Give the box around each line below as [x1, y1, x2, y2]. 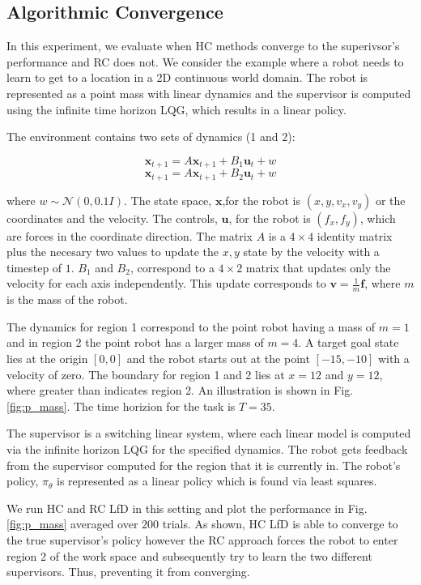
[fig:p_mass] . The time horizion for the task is [6, 397, 236, 414]
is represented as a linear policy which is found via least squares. [57, 472, 377, 489]
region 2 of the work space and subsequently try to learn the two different [6, 547, 372, 564]
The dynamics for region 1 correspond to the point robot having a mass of [6, 318, 376, 335]
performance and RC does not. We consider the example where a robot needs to [6, 53, 404, 70]
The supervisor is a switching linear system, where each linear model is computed [6, 425, 411, 442]
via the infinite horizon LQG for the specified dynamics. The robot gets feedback [6, 441, 408, 458]
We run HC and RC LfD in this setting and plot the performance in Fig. [6, 499, 368, 516]
